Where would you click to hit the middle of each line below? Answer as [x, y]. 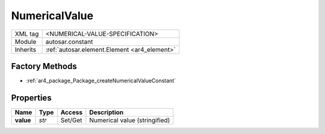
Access [72, 112]
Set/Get [71, 120]
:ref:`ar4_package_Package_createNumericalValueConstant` [101, 81]
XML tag [27, 34]
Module [26, 41]
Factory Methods [44, 66]
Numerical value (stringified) [130, 120]
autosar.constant [69, 41]
